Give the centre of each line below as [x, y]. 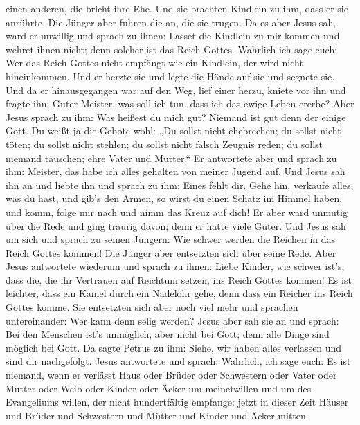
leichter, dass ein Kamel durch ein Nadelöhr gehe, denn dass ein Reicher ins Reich [179, 293]
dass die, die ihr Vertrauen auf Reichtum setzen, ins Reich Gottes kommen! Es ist [179, 279]
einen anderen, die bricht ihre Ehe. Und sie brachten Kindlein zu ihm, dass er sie [177, 8]
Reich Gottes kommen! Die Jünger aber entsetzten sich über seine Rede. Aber [171, 252]
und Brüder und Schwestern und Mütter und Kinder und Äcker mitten [156, 415]
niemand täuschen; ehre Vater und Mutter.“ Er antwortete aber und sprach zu [171, 157]
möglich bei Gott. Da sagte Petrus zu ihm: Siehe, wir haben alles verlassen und [174, 347]
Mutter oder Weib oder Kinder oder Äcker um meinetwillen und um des [159, 388]
